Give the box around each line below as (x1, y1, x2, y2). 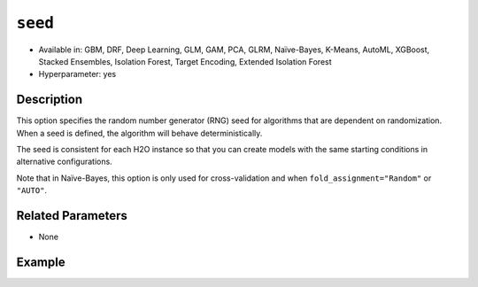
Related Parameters (16, 208, 128, 223)
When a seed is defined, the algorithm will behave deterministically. (16, 128, 263, 138)
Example (16, 254, 66, 269)
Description (16, 92, 83, 107)
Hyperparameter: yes (38, 69, 117, 80)
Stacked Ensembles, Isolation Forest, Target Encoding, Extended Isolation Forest (38, 56, 332, 66)
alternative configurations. (16, 156, 112, 167)
